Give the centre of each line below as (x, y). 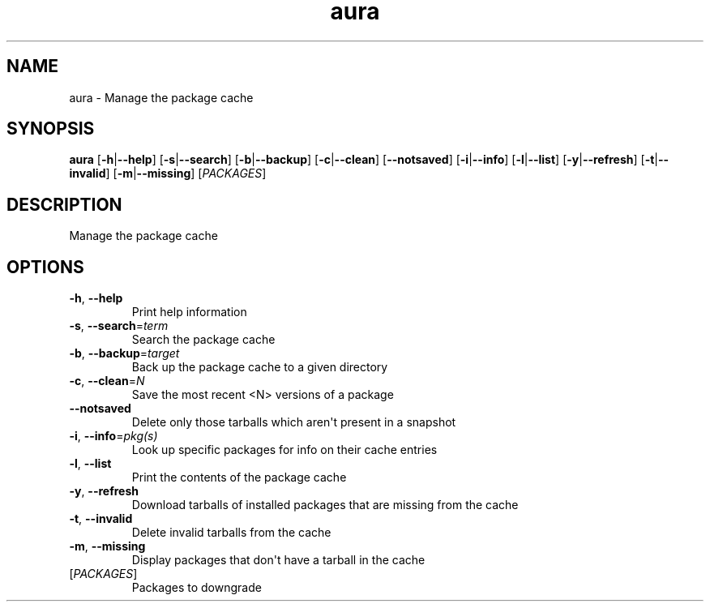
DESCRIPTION (64, 204)
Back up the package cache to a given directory (260, 367)
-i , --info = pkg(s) (113, 436)
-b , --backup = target (124, 353)
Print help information (189, 312)
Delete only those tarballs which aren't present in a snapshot (294, 422)
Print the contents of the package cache (239, 477)
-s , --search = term (119, 326)
